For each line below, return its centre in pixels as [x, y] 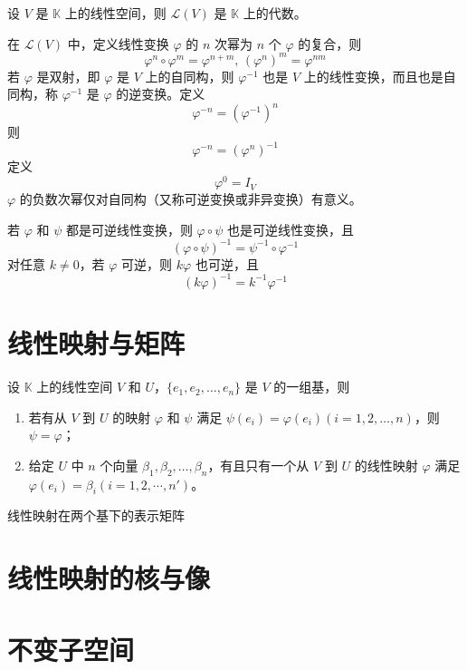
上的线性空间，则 [115, 13]
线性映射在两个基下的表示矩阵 [96, 515]
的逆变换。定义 [161, 94]
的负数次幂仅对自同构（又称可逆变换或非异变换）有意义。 [191, 199]
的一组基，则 [312, 387]
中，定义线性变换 [118, 43]
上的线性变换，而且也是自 [380, 76]
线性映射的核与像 [109, 578]
